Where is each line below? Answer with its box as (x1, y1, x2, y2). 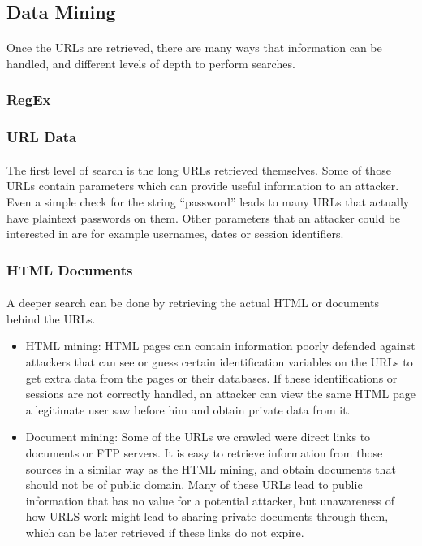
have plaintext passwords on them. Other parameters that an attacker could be (6, 209, 401, 226)
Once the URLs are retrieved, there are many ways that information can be (6, 39, 382, 56)
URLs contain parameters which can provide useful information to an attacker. (6, 177, 399, 194)
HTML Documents (6, 259, 133, 279)
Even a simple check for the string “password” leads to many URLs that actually (6, 193, 410, 210)
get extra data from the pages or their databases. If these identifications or (25, 369, 398, 386)
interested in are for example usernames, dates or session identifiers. (6, 225, 344, 242)
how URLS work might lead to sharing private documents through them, (25, 508, 389, 525)
